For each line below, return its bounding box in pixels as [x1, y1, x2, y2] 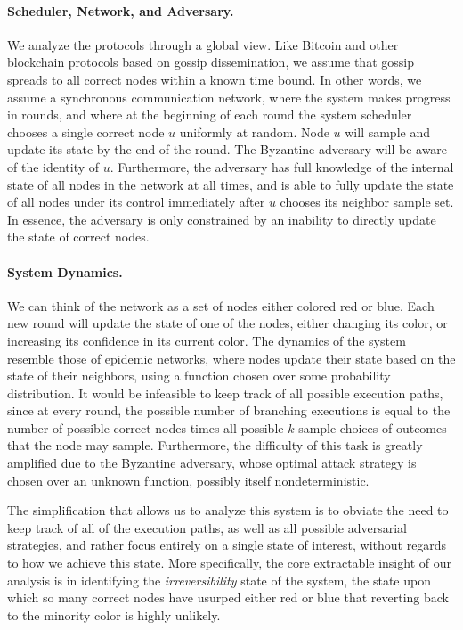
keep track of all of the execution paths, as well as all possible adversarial [7, 518, 407, 536]
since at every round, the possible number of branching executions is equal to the [7, 401, 451, 420]
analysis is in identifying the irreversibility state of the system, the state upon [7, 570, 431, 589]
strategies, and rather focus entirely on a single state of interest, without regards [7, 536, 447, 554]
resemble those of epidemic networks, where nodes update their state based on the [7, 348, 456, 367]
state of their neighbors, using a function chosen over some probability [7, 366, 391, 385]
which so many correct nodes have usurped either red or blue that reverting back [7, 588, 449, 607]
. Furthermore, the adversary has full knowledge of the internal [110, 157, 454, 176]
